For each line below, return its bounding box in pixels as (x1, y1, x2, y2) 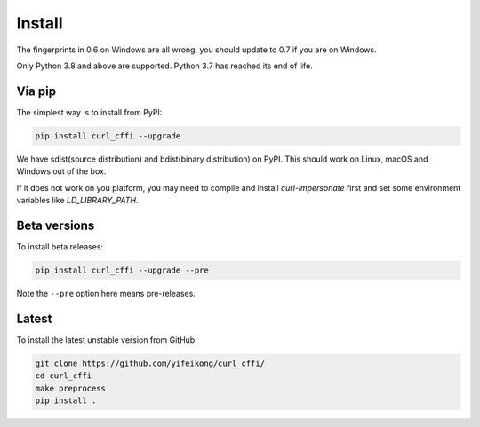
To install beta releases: (16, 241, 104, 252)
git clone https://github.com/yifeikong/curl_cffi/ (35, 358, 266, 368)
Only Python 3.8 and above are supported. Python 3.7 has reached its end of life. (16, 60, 313, 71)
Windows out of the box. (16, 166, 107, 177)
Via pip (16, 83, 57, 99)
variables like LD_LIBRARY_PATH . (16, 194, 139, 205)
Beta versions (16, 217, 95, 233)
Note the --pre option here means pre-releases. (16, 288, 196, 298)
